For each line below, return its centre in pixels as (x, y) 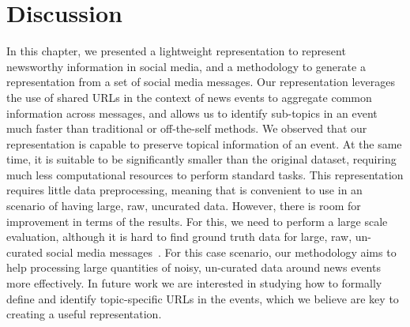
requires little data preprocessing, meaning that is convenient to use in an (184, 190)
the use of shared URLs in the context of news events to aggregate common (189, 97)
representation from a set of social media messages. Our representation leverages (201, 82)
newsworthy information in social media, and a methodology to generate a (186, 66)
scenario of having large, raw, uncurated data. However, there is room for (184, 206)
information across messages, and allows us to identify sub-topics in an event (192, 113)
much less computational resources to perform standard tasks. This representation (205, 174)
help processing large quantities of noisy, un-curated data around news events (194, 267)
